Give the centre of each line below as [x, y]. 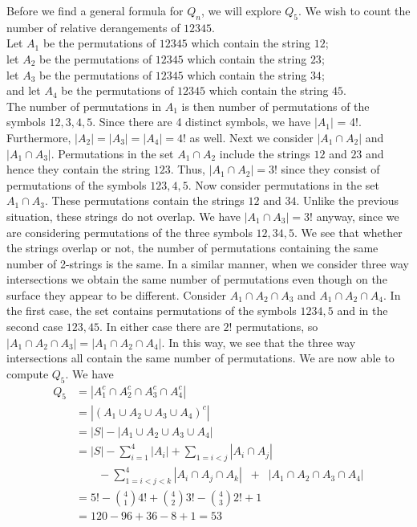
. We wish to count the [354, 10]
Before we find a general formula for [95, 10]
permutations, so [277, 327]
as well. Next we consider [251, 137]
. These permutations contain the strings [144, 200]
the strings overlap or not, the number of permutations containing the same [192, 248]
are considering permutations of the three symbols [130, 232]
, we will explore [241, 10]
